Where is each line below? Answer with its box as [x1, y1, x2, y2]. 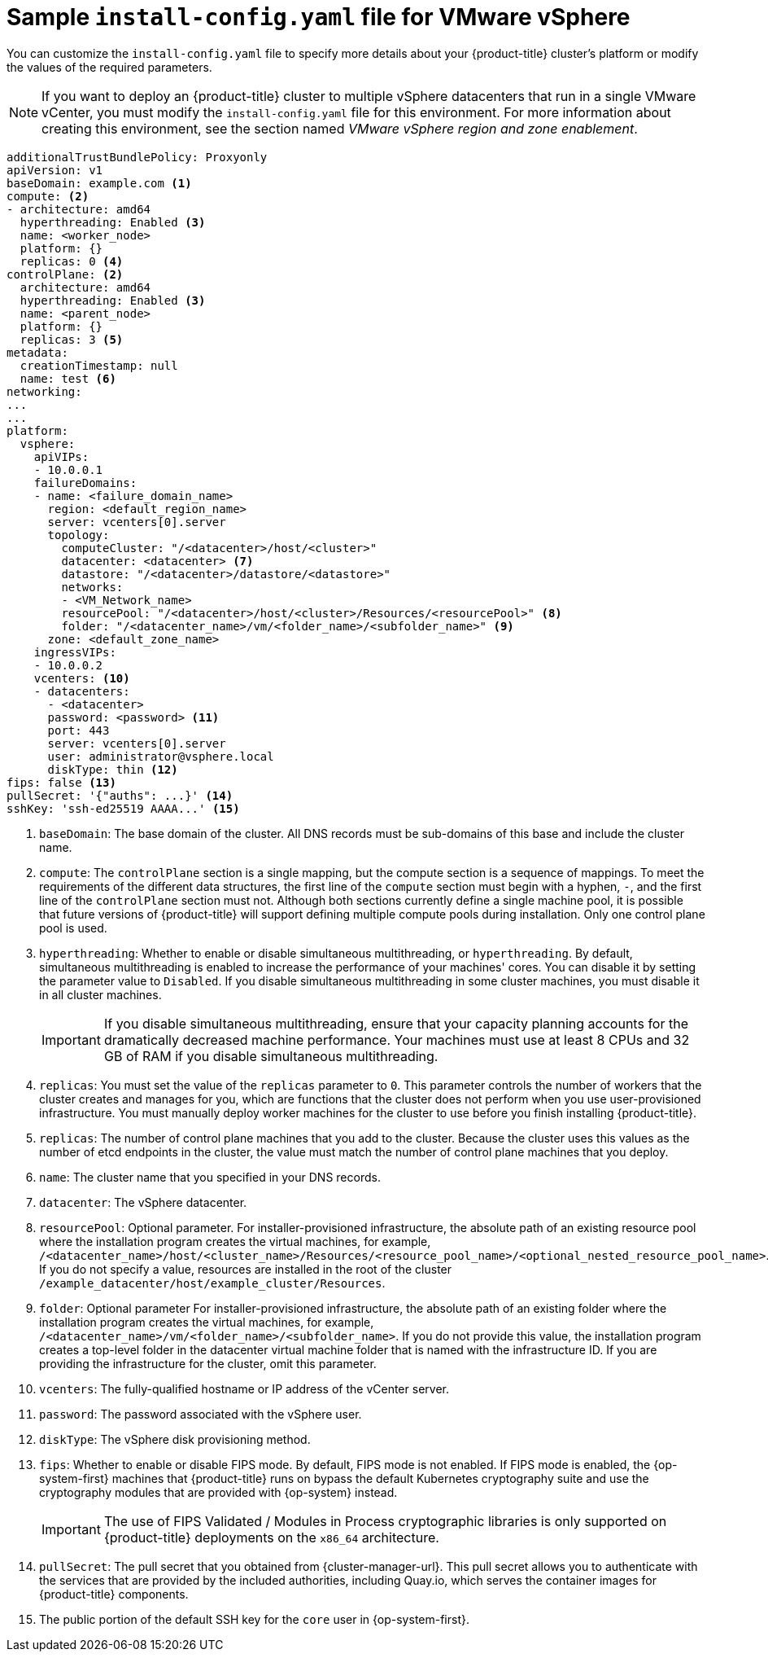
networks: [61, 580, 124, 594]
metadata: [7, 345, 68, 359]
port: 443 [47, 723, 110, 737]
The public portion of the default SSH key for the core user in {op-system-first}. [39, 1612, 469, 1626]
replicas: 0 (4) [20, 254, 124, 268]
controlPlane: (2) [7, 267, 124, 281]
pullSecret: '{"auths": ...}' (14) [7, 788, 233, 802]
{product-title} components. [39, 1586, 189, 1601]
